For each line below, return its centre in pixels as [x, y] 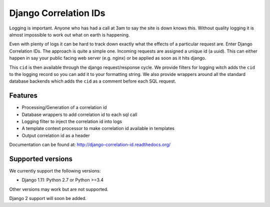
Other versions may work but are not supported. [59, 189]
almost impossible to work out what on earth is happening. [69, 34]
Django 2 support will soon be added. [48, 198]
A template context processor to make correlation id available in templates [98, 128]
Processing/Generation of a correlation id [64, 107]
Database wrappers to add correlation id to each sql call [79, 114]
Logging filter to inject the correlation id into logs [72, 121]
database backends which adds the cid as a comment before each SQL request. [93, 81]
